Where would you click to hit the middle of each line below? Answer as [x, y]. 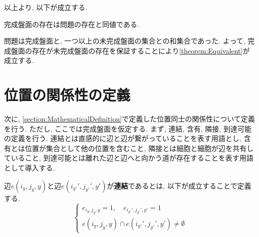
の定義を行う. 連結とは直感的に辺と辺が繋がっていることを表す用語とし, [123, 138]
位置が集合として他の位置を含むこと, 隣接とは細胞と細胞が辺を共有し [139, 148]
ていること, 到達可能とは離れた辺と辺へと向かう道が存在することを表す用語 [129, 158]
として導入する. [30, 168]
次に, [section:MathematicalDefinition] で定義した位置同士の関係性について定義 [129, 119]
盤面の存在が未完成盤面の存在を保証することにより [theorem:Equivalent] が [130, 50]
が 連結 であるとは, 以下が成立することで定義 [179, 185]
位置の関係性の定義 [67, 95]
